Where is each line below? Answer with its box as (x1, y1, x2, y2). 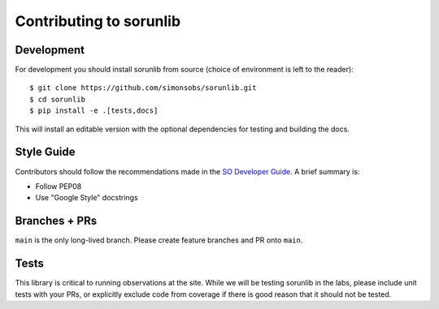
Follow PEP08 (35, 181, 82, 191)
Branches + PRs (15, 214, 98, 228)
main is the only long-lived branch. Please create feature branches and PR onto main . (15, 235, 303, 245)
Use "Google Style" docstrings (35, 193, 138, 203)
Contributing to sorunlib (15, 12, 181, 30)
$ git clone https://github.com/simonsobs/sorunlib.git (29, 84, 257, 92)
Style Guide (15, 145, 76, 159)
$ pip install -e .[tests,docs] (29, 106, 159, 115)
